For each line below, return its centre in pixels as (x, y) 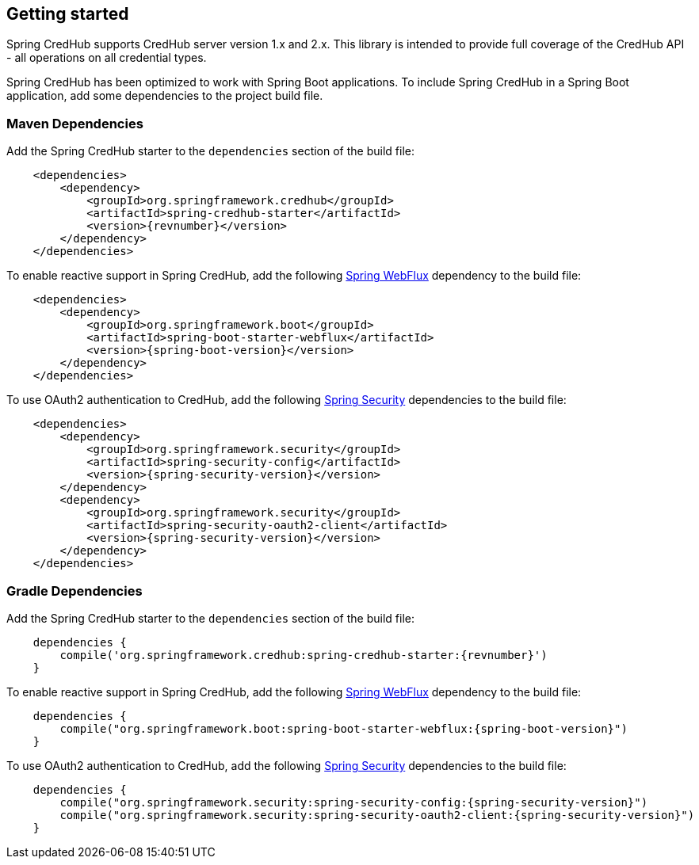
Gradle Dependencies (74, 591)
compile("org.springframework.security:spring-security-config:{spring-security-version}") (354, 802)
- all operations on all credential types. (107, 58)
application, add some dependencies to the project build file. (165, 96)
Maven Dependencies (75, 123)
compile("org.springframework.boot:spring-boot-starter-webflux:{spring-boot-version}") (344, 728)
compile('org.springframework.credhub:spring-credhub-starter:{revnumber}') (304, 655)
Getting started (68, 14)
